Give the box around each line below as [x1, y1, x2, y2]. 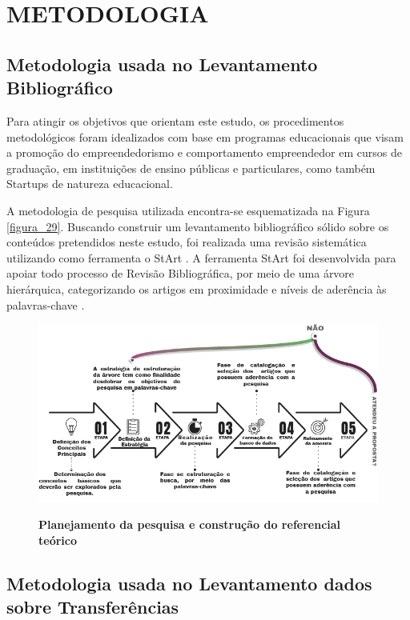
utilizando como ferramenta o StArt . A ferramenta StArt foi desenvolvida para [6, 249, 396, 266]
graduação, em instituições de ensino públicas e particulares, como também [6, 159, 376, 176]
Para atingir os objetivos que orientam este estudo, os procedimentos [6, 112, 344, 129]
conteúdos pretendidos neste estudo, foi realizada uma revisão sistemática [6, 234, 367, 250]
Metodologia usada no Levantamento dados [6, 570, 372, 595]
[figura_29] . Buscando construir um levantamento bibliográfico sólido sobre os [6, 218, 389, 234]
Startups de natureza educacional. [6, 175, 173, 192]
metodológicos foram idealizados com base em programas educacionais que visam [6, 128, 404, 145]
